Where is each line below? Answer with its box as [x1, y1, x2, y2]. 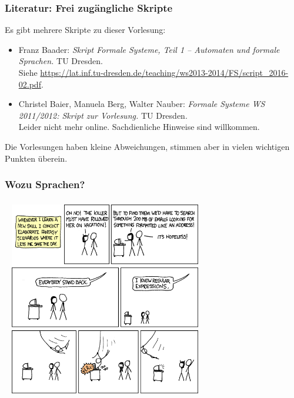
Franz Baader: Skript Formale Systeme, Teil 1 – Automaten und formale [18, 43, 280, 55]
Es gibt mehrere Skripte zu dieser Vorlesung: [5, 24, 166, 36]
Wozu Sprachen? [5, 177, 85, 192]
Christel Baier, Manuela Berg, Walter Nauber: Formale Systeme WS [18, 98, 265, 110]
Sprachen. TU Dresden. [18, 55, 103, 67]
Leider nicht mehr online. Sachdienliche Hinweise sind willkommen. [18, 121, 260, 133]
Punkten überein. [5, 152, 68, 164]
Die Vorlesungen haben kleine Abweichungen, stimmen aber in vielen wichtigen [5, 140, 290, 152]
